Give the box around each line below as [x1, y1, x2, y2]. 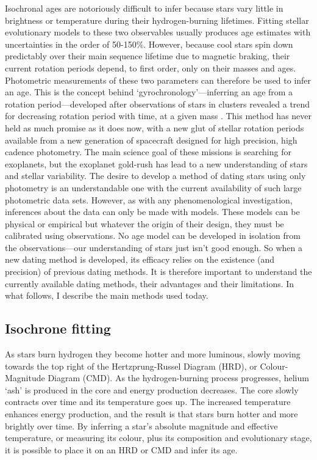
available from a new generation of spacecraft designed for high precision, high [5, 133, 297, 146]
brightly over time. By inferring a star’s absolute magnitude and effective [5, 419, 278, 432]
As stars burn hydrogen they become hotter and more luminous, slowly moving [5, 348, 301, 360]
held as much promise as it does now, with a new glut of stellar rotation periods [5, 121, 304, 134]
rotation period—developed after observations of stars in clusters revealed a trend [5, 97, 310, 110]
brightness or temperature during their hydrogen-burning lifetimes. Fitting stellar [5, 13, 309, 26]
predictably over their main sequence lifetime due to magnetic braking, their [5, 49, 290, 62]
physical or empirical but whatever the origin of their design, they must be [5, 217, 284, 230]
